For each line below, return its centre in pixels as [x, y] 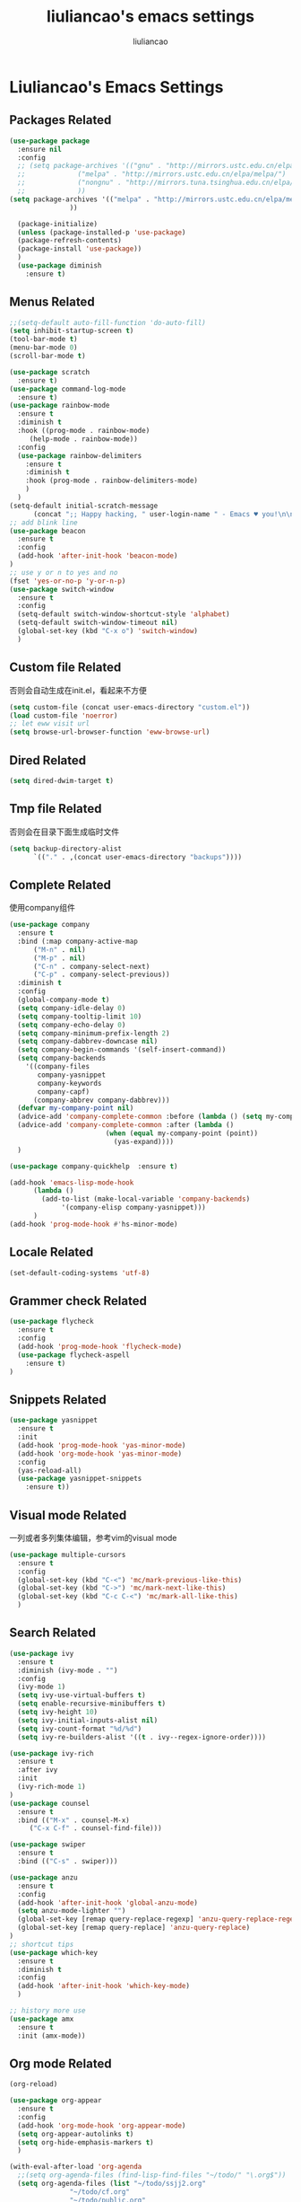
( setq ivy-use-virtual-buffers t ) [82, 1696]
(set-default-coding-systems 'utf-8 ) [80, 1273]
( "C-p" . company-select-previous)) [101, 975]
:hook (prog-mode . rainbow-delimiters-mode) [112, 481]
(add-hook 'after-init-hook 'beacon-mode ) [98, 556]
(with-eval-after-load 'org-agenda [76, 2167]
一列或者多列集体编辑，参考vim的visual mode [93, 1537]
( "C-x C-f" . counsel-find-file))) [96, 1828]
